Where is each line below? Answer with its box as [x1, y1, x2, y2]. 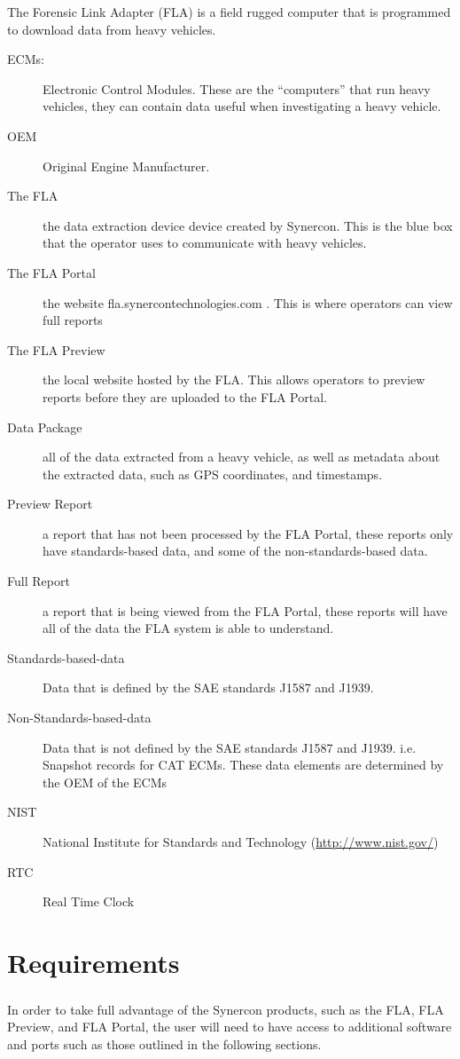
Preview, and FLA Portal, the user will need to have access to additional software [7, 1017, 452, 1036]
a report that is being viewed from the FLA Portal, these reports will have [43, 601, 448, 620]
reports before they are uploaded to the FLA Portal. [43, 387, 327, 406]
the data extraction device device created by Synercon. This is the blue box [43, 216, 453, 234]
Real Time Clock [43, 892, 135, 911]
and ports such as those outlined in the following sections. [7, 1034, 322, 1053]
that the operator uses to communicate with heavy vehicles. [43, 233, 367, 252]
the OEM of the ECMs [43, 772, 168, 791]
